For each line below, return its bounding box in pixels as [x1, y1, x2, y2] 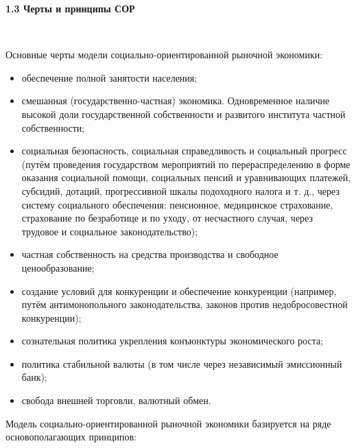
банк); [21, 370, 47, 384]
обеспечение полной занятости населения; [21, 70, 198, 84]
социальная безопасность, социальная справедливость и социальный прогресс [21, 143, 347, 158]
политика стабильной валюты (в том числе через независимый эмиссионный [21, 356, 342, 370]
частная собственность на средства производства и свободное [21, 247, 278, 261]
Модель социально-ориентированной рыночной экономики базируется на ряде [5, 416, 331, 430]
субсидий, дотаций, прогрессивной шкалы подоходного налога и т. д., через [21, 183, 340, 198]
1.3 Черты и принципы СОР [5, 1, 135, 15]
